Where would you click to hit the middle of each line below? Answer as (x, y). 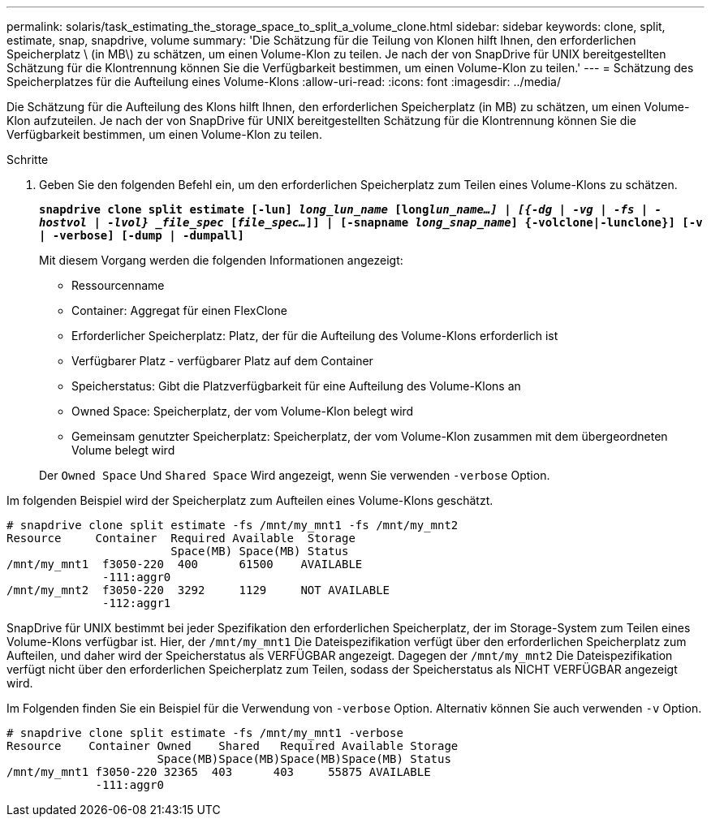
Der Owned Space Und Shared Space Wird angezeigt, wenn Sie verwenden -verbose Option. (295, 475)
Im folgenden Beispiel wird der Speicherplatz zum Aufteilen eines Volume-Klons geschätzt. (250, 500)
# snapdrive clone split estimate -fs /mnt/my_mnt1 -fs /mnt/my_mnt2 (233, 525)
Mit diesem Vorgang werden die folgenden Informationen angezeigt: (221, 260)
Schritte (28, 159)
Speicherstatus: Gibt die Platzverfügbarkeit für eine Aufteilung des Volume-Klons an (296, 386)
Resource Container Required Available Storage (181, 538)
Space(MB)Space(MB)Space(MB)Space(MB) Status (304, 759)
